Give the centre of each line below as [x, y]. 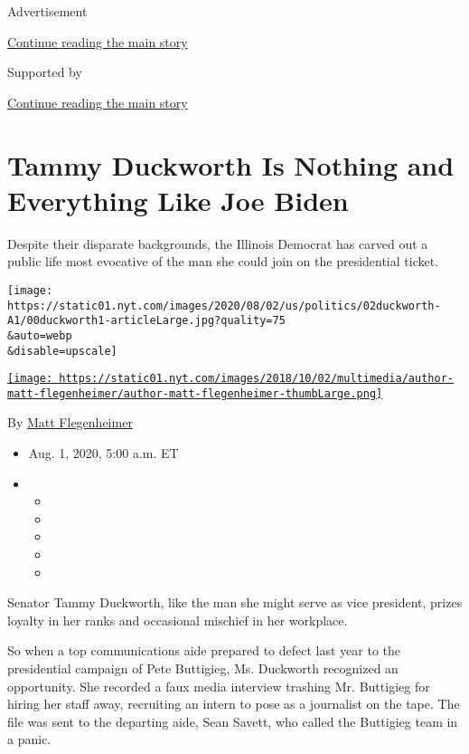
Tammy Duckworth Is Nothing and [231, 164]
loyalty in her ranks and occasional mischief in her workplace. [178, 620]
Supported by [45, 72]
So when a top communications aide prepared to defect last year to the [204, 650]
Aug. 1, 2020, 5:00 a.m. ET [103, 453]
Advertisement [47, 11]
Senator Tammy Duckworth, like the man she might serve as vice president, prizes [235, 602]
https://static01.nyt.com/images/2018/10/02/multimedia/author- [256, 379]
